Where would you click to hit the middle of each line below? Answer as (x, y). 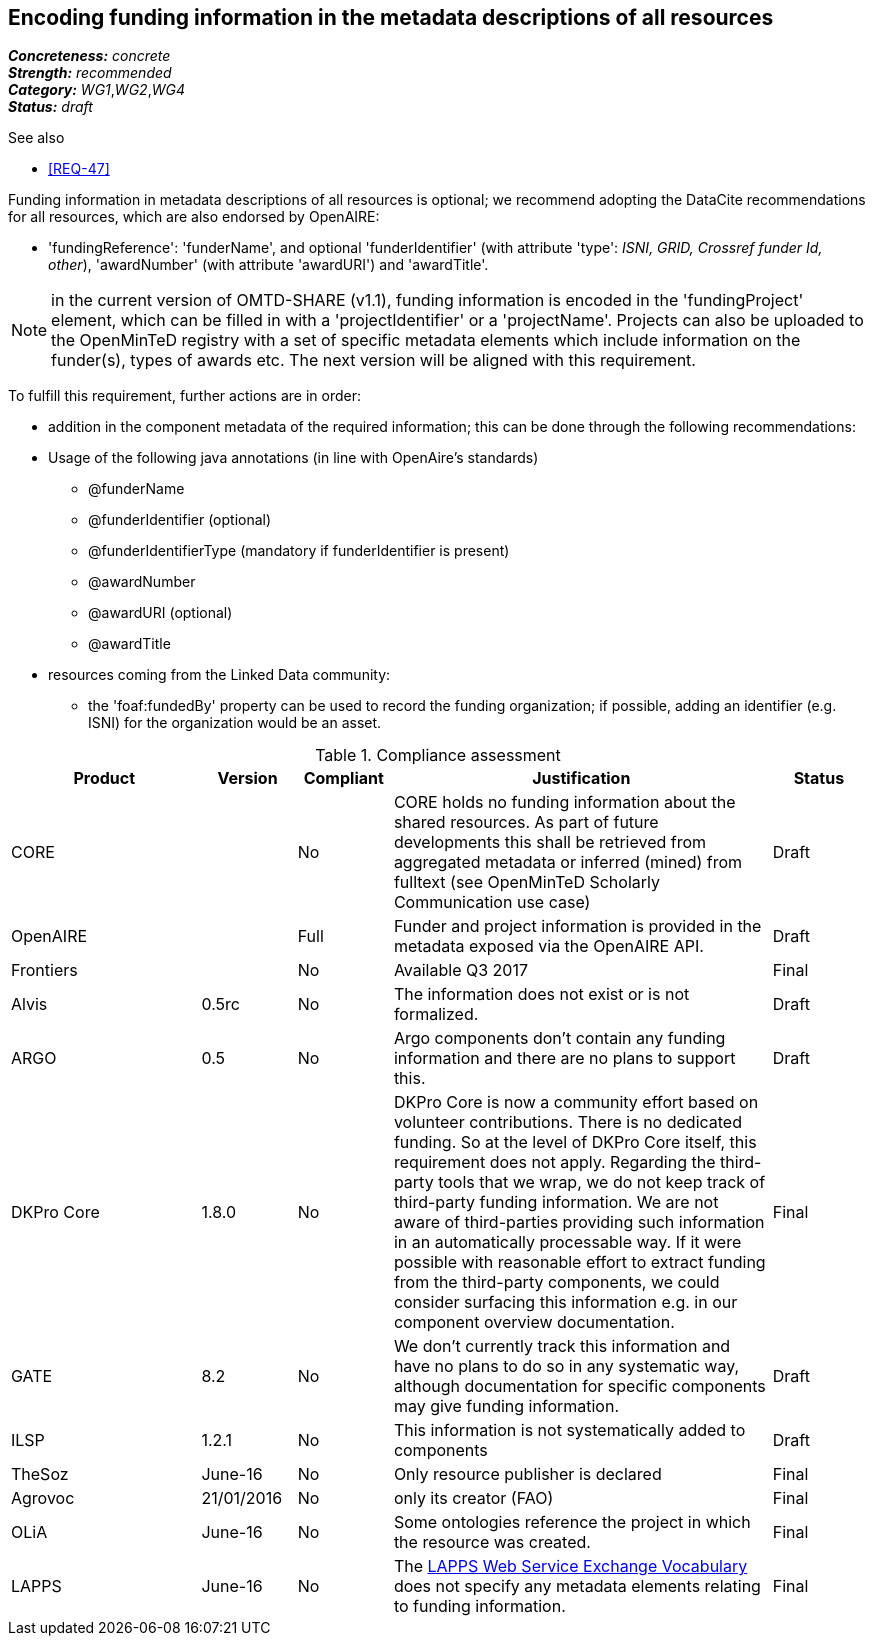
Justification (581, 778)
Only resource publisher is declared (527, 1474)
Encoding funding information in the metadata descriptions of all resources (391, 17)
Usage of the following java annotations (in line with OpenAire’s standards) (293, 458)
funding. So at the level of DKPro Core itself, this (575, 1142)
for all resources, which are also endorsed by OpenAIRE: (194, 217)
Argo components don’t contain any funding (559, 1038)
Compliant (343, 778)
